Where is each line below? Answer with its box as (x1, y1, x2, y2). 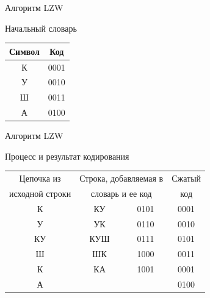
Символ (9, 44, 40, 57)
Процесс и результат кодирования (5, 149, 129, 162)
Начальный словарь (5, 21, 77, 34)
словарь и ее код (90, 186, 152, 199)
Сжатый (172, 172, 201, 185)
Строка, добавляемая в (79, 172, 164, 185)
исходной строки (9, 186, 71, 199)
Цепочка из (19, 172, 61, 185)
